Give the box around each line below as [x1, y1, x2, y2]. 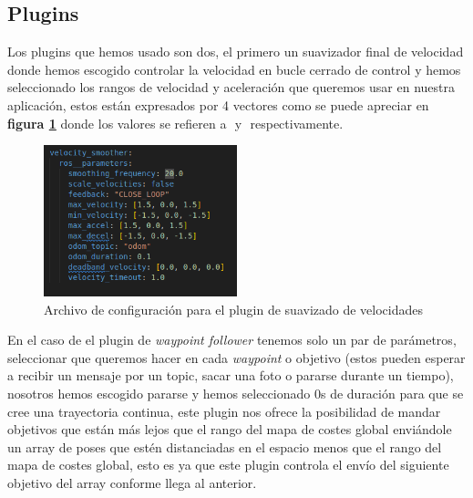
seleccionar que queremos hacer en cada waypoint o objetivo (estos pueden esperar [7, 348, 466, 367]
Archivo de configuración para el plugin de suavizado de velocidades [44, 299, 424, 318]
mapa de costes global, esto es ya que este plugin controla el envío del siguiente [7, 455, 449, 474]
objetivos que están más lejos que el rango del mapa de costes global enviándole [7, 420, 452, 439]
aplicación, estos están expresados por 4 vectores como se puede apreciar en [7, 95, 429, 114]
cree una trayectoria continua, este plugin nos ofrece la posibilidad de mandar [7, 401, 441, 420]
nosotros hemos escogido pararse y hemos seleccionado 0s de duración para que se [7, 384, 464, 403]
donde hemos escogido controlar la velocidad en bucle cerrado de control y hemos [7, 59, 461, 78]
